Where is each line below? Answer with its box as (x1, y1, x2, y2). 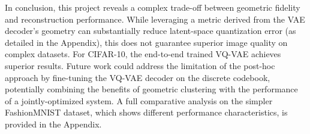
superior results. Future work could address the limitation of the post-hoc (5, 59, 275, 71)
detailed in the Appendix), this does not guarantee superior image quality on (5, 36, 288, 48)
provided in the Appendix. (5, 117, 102, 130)
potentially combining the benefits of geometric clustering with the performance (5, 83, 298, 95)
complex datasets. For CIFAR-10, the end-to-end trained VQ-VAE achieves (5, 48, 281, 60)
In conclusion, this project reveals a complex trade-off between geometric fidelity (5, 1, 300, 13)
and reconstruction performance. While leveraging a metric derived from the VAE (5, 13, 305, 25)
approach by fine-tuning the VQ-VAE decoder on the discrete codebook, (5, 71, 270, 83)
